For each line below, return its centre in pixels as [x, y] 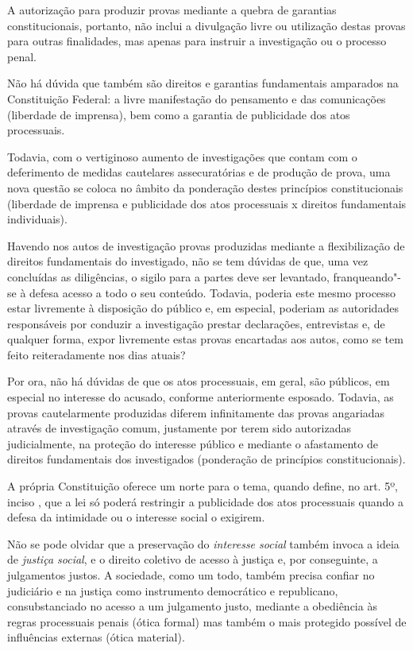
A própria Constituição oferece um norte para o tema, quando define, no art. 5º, [203, 486]
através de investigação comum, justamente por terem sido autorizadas [179, 428]
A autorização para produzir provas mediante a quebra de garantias [172, 10]
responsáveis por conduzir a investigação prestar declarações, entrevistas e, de [196, 323]
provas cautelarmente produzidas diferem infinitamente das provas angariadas [196, 412]
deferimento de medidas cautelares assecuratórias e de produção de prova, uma [199, 172]
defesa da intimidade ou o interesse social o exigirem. [136, 517]
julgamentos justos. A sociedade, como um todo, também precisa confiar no [191, 575]
